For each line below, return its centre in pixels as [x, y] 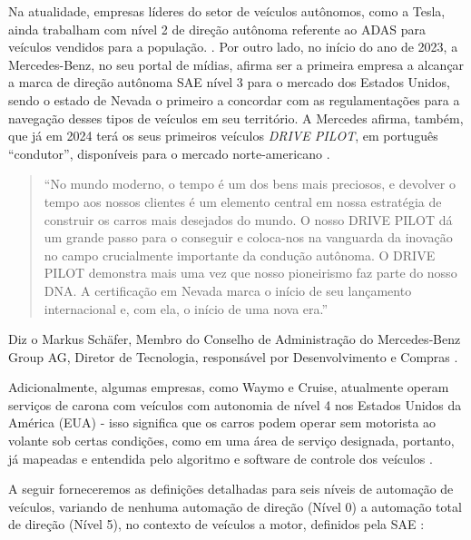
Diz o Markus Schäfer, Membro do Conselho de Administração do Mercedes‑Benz [235, 339]
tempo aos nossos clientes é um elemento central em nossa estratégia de [243, 201]
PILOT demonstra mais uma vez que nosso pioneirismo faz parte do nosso [250, 273]
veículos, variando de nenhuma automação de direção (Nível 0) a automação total [235, 506]
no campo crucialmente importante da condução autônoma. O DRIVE [240, 255]
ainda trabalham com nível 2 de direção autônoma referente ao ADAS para [217, 29]
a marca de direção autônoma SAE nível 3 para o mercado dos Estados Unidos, [229, 82]
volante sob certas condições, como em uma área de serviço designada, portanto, [231, 441]
